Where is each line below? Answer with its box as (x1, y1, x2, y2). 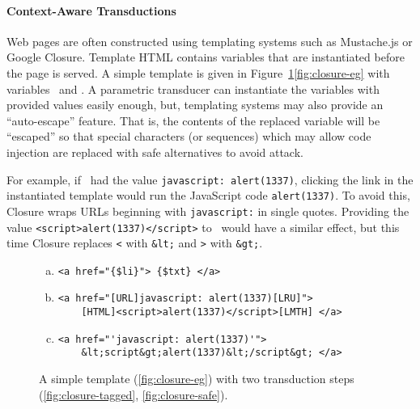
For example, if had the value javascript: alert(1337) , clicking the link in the (6, 171, 414, 188)
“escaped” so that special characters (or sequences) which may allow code (6, 128, 371, 145)
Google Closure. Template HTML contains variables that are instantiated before (6, 48, 405, 65)
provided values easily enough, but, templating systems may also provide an (6, 96, 384, 113)
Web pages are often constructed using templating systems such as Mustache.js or (6, 32, 413, 49)
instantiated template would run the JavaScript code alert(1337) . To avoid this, (6, 187, 410, 204)
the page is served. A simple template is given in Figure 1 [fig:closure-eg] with (6, 64, 390, 81)
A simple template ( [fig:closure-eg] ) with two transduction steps (39, 370, 354, 387)
